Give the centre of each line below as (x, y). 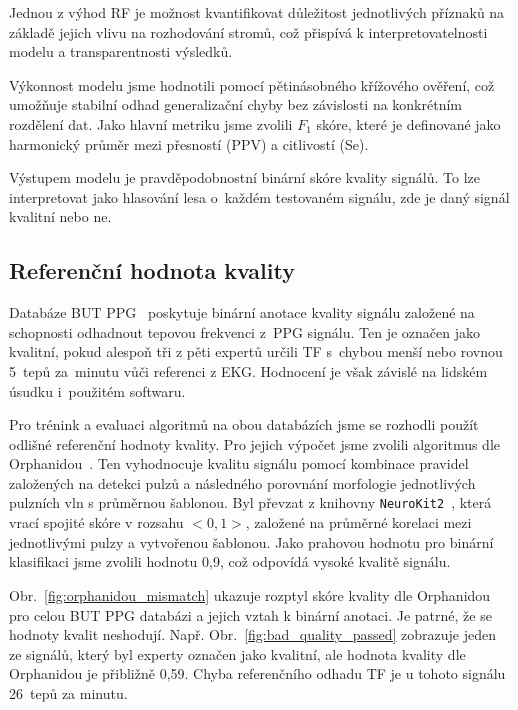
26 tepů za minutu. (68, 692)
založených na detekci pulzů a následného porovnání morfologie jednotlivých (242, 482)
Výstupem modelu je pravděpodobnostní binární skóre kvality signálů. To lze (245, 177)
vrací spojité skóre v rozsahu (96, 522)
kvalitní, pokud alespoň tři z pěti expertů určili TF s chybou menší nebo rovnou (256, 351)
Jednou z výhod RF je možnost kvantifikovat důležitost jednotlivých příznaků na (257, 12)
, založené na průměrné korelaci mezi (358, 522)
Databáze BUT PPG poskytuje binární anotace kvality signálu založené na (242, 312)
